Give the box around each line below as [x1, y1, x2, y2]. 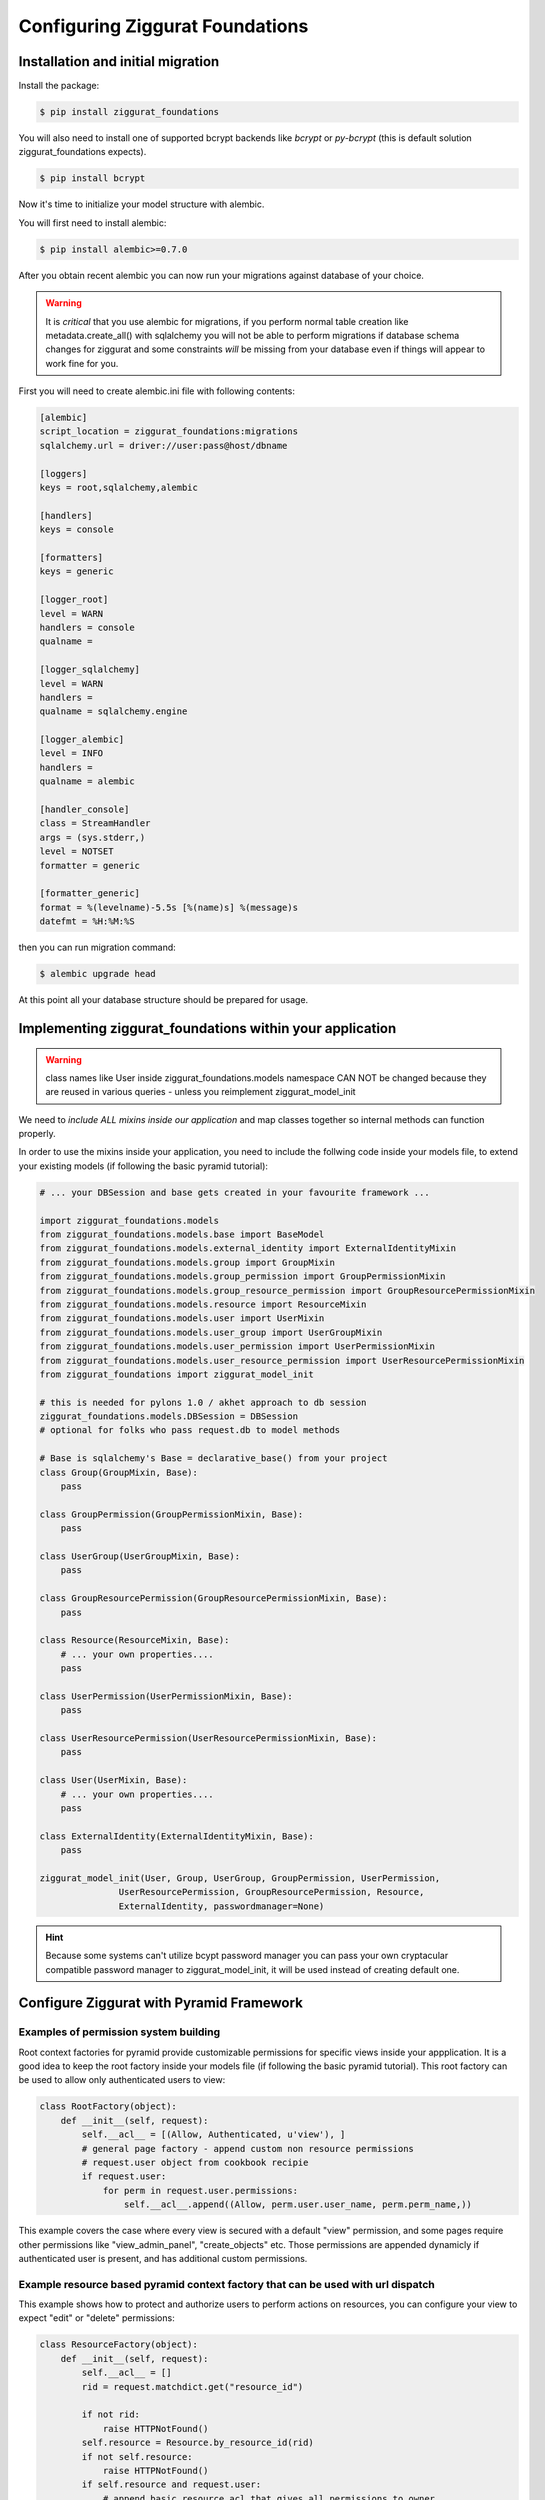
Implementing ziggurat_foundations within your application [18, 1020, 397, 1037]
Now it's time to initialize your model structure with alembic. [18, 198, 265, 210]
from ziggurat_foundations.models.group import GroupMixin [39, 1256, 335, 1268]
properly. [18, 1128, 56, 1140]
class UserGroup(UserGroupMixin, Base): [39, 1550, 240, 1562]
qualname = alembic [39, 776, 135, 787]
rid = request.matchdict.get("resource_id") [81, 2381, 304, 2392]
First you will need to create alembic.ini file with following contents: [18, 385, 295, 397]
